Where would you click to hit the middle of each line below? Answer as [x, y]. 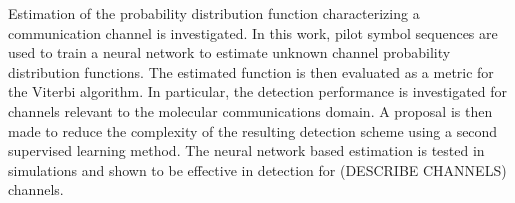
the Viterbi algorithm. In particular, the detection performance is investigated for [258, 91]
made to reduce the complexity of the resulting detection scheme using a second [253, 130]
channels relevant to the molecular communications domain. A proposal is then [250, 110]
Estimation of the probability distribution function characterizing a [214, 13]
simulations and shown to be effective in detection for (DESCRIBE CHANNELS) [257, 169]
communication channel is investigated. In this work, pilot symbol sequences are [253, 32]
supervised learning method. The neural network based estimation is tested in [246, 150]
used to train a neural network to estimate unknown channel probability [229, 52]
